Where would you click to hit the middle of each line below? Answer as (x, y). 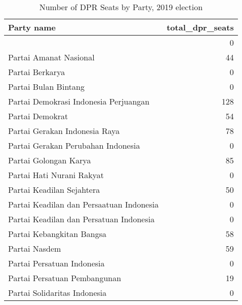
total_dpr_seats (200, 27)
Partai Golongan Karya (50, 160)
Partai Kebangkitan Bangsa (57, 234)
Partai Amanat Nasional (51, 57)
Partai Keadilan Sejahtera (54, 190)
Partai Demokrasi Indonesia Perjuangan (79, 101)
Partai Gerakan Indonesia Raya (64, 131)
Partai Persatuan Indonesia (56, 263)
